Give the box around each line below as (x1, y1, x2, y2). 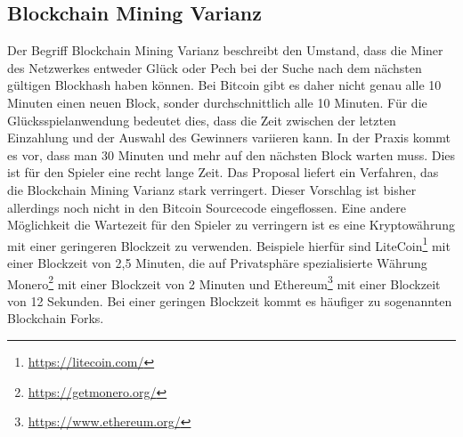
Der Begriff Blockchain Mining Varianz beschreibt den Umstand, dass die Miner (7, 41, 443, 60)
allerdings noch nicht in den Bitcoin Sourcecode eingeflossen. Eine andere (7, 198, 406, 216)
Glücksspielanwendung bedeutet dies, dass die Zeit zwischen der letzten (7, 110, 396, 129)
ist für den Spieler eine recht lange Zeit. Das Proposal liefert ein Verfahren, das (7, 163, 439, 182)
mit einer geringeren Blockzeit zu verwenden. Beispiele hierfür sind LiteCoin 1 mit (7, 233, 451, 255)
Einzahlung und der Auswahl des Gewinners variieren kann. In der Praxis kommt (7, 128, 451, 147)
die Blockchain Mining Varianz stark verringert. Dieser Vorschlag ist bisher (7, 180, 417, 198)
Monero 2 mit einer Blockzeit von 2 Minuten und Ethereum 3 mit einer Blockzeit (7, 271, 441, 293)
